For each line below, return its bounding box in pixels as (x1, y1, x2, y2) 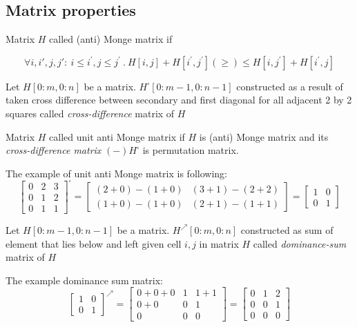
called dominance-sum (253, 236, 347, 250)
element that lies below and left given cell (6, 236, 182, 250)
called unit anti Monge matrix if (49, 129, 185, 143)
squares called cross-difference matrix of (6, 106, 175, 120)
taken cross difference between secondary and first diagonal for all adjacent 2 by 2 (6, 92, 352, 107)
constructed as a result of (236, 79, 343, 93)
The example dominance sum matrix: (6, 272, 163, 287)
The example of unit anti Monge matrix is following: (6, 166, 227, 180)
